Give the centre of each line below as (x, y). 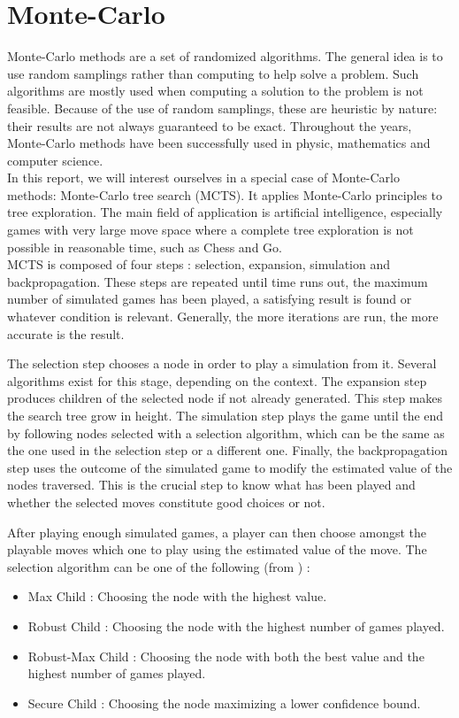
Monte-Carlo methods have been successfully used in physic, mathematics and (219, 143)
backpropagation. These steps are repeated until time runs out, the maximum (218, 281)
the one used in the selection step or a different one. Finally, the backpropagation (227, 450)
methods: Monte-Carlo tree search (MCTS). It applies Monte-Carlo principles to (225, 194)
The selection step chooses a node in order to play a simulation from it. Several (222, 363)
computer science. (55, 160)
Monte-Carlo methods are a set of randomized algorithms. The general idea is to (225, 56)
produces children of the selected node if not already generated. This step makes (225, 398)
